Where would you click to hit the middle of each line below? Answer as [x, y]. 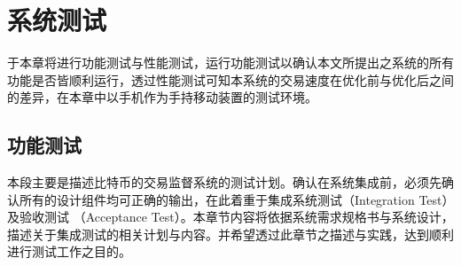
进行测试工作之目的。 [69, 251]
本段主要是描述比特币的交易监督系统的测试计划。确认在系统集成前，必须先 [224, 182]
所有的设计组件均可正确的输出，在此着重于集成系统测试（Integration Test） [234, 199]
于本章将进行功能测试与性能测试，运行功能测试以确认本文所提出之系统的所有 [230, 63]
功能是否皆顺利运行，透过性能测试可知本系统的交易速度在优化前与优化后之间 [230, 79]
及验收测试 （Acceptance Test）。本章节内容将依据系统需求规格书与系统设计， [230, 217]
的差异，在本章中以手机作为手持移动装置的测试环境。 [162, 97]
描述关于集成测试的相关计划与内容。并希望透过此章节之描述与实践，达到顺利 [230, 234]
